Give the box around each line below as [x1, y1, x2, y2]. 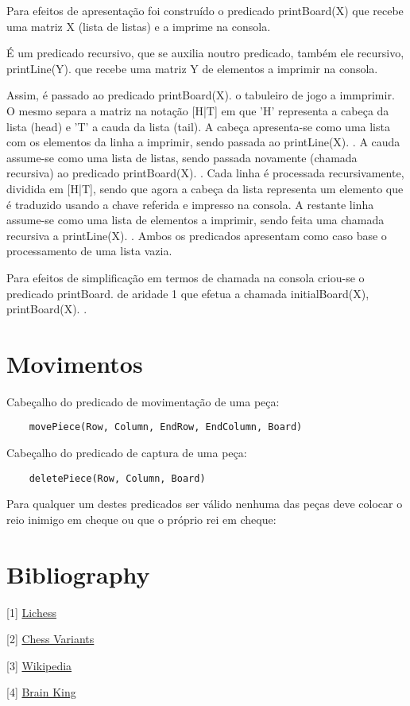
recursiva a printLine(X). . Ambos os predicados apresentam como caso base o [6, 227, 387, 243]
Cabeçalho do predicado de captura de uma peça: [6, 444, 247, 461]
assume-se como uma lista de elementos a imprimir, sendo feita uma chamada [6, 211, 385, 228]
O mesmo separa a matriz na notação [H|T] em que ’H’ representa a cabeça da [6, 102, 389, 118]
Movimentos [6, 347, 143, 379]
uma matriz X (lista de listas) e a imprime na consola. [6, 17, 271, 34]
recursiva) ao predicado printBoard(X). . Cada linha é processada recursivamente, [6, 165, 404, 181]
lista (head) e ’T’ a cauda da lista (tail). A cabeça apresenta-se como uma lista [6, 118, 390, 134]
